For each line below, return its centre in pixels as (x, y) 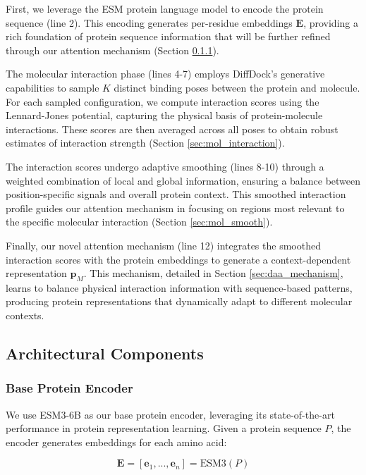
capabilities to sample (53, 87)
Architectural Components (105, 353)
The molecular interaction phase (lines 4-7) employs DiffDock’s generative (165, 74)
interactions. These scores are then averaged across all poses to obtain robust (172, 129)
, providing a (331, 22)
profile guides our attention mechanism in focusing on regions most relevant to (175, 208)
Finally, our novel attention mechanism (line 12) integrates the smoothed (163, 245)
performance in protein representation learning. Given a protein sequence (164, 428)
